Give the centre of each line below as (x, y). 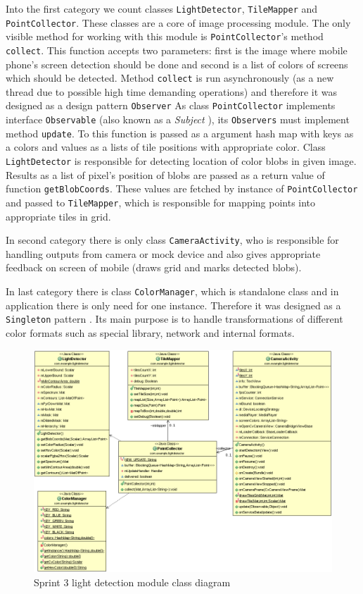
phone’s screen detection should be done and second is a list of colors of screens (177, 64)
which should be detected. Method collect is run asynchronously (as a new (170, 78)
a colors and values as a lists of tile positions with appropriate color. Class (166, 147)
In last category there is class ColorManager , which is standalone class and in (172, 291)
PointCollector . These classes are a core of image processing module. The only (178, 22)
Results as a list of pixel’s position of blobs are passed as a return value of (165, 174)
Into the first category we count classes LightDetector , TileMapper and (162, 8)
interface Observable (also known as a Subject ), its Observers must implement (178, 119)
